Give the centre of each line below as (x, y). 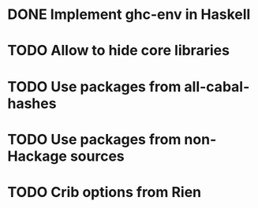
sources (97, 156)
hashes (32, 103)
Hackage (37, 156)
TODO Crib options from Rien (105, 192)
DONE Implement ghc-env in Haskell (129, 15)
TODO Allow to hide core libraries (119, 51)
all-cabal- (217, 86)
